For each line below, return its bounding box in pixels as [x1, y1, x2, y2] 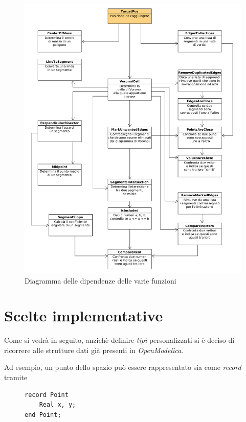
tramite [4, 372, 28, 382]
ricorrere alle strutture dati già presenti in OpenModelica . [4, 344, 184, 355]
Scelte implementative [4, 305, 163, 326]
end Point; [25, 411, 61, 418]
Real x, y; [39, 401, 76, 409]
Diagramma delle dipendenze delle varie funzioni [25, 275, 176, 286]
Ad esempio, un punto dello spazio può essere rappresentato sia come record [4, 362, 241, 372]
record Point [25, 391, 69, 398]
